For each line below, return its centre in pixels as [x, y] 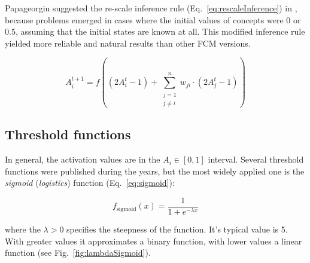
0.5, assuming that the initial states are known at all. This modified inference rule [155, 31]
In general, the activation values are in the [83, 159]
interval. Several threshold [256, 159]
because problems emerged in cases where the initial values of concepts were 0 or [153, 19]
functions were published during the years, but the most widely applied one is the [155, 171]
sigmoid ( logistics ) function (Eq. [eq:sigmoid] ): [90, 183]
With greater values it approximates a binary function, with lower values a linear [154, 241]
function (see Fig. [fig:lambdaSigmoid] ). [78, 253]
